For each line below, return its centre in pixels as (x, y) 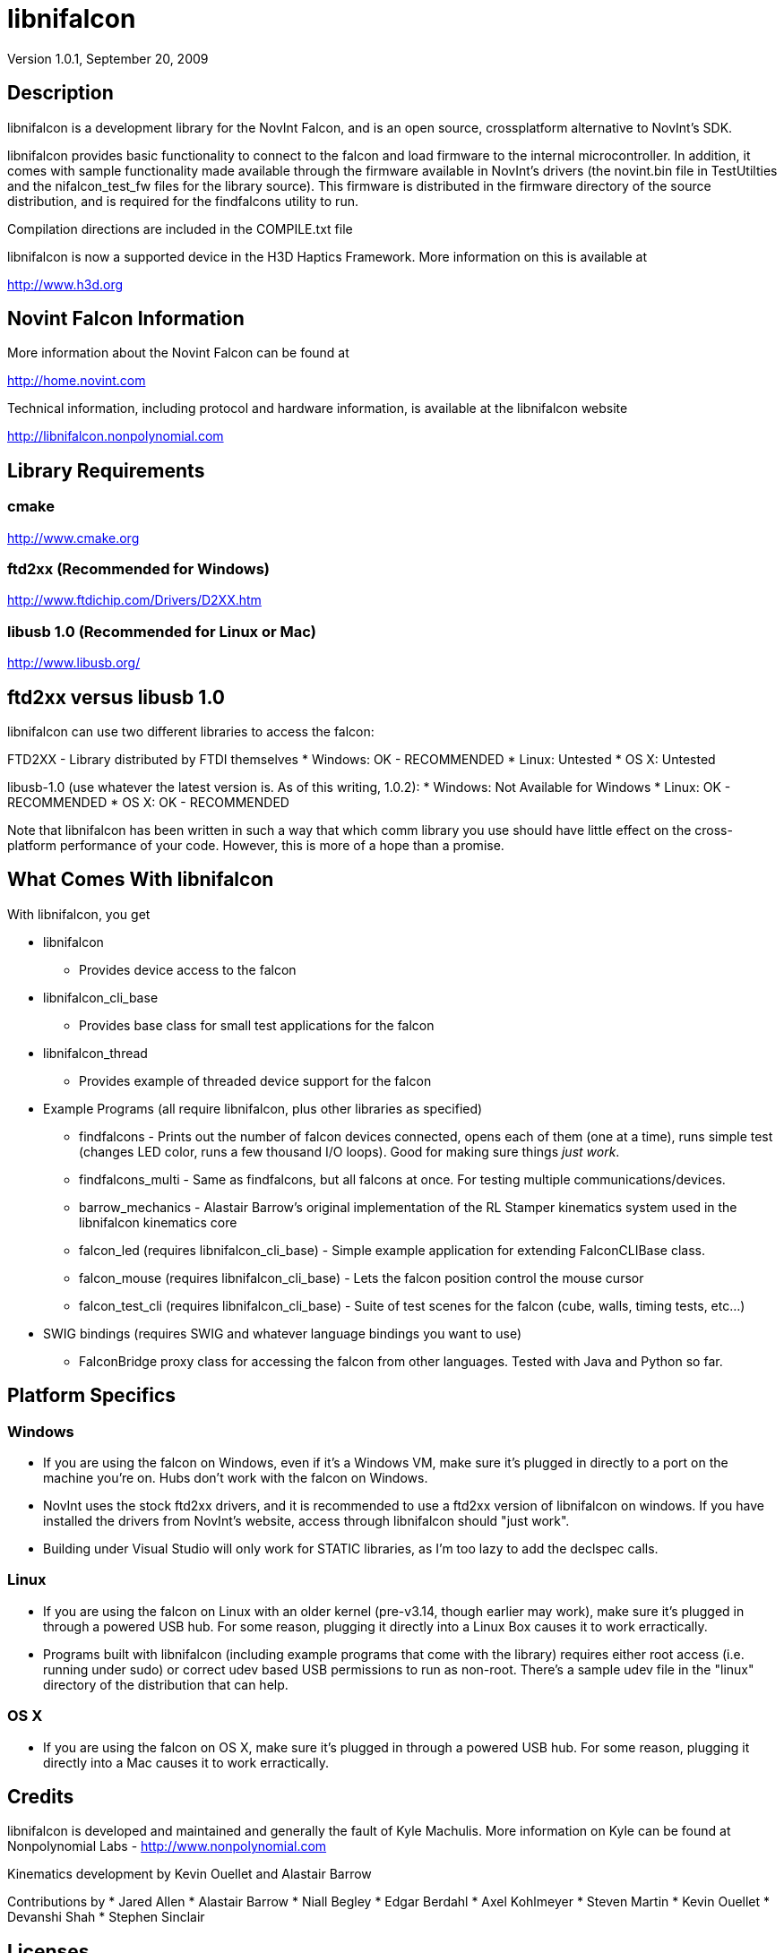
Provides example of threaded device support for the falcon (255, 1080)
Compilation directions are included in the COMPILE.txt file (180, 228)
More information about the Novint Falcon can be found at (178, 353)
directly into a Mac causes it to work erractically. (186, 1762)
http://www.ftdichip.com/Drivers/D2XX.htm (134, 600)
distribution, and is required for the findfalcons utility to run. (183, 201)
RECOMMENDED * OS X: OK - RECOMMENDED (148, 802)
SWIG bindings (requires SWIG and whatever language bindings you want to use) (283, 1333)
